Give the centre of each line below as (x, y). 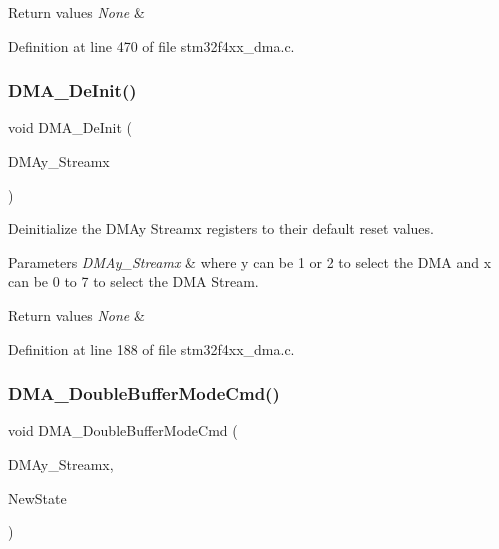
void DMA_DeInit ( (70, 127)
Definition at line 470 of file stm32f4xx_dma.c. (151, 45)
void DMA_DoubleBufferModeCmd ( (123, 430)
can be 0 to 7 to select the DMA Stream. (133, 281)
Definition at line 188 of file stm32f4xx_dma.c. (151, 348)
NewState (37, 497)
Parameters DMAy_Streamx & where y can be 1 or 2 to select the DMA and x (250, 261)
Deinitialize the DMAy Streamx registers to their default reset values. (221, 228)
